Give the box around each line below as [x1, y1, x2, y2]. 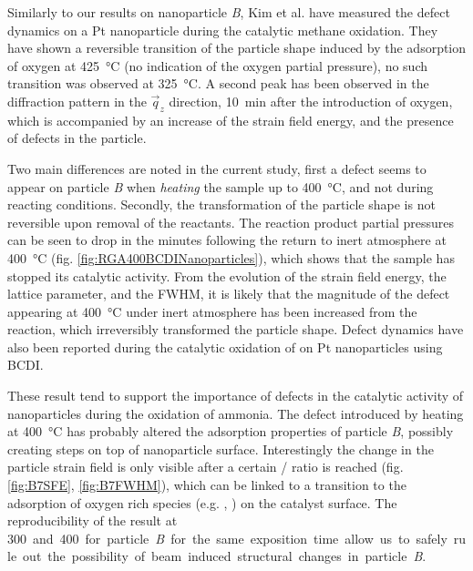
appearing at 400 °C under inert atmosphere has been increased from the [7, 301, 417, 321]
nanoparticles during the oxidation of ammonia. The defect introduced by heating [7, 403, 464, 423]
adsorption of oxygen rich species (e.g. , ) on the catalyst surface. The [7, 493, 397, 512]
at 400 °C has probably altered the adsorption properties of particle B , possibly [7, 422, 454, 441]
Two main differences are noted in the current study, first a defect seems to [7, 158, 427, 178]
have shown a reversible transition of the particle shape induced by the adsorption [7, 38, 467, 57]
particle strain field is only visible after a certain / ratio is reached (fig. [7, 457, 404, 476]
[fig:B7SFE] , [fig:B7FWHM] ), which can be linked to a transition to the [7, 475, 406, 495]
